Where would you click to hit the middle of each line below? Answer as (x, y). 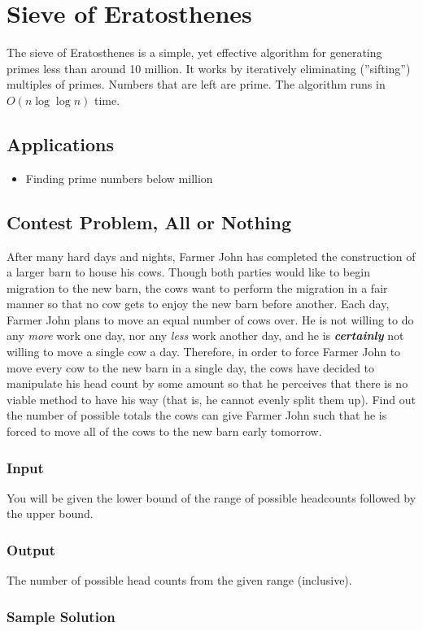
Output (31, 549)
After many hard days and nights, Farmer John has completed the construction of (211, 256)
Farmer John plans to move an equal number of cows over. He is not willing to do (210, 319)
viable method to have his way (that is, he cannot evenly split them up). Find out (211, 399)
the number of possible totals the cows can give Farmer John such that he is (197, 415)
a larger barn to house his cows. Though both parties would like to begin (188, 272)
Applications (61, 144)
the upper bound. (50, 514)
